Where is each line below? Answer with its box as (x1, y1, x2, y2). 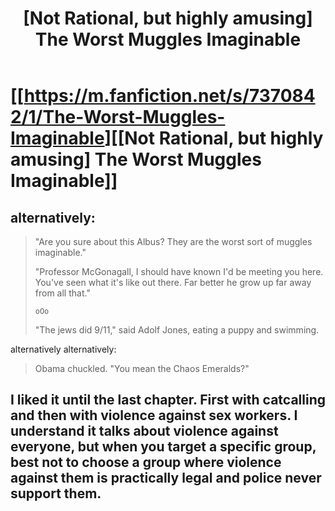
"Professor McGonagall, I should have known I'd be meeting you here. (34, 266, 324, 277)
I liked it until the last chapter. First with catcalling (10, 392, 326, 409)
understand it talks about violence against (10, 423, 279, 440)
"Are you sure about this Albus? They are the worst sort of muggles (34, 236, 313, 247)
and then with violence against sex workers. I (10, 407, 298, 424)
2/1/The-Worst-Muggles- (10, 106, 226, 129)
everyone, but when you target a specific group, (10, 438, 317, 456)
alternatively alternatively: (10, 343, 117, 355)
